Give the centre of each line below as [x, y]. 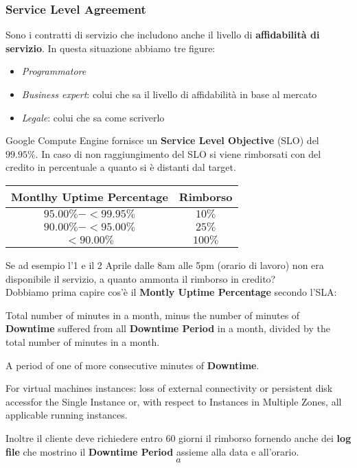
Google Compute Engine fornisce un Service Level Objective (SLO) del [162, 140]
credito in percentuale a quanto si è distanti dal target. [121, 167]
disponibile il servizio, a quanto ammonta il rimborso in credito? [141, 278]
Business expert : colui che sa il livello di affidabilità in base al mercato [169, 94]
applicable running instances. [67, 415]
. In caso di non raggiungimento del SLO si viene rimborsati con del [178, 153]
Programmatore [54, 71]
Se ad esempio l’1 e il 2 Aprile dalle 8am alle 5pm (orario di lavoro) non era [165, 265]
